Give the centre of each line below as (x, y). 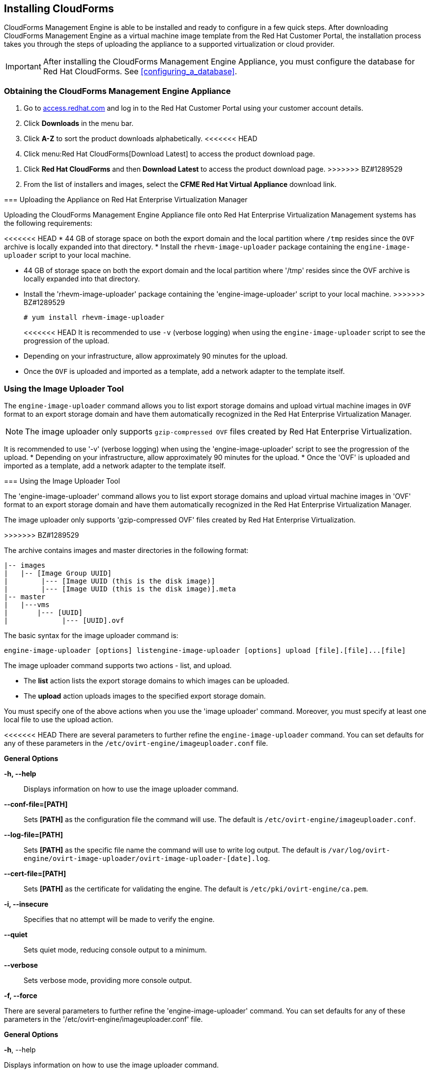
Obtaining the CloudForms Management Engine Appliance (117, 91)
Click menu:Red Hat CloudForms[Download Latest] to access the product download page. (169, 154)
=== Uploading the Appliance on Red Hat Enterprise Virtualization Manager (126, 200)
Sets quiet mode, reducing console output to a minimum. (115, 950)
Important (23, 67)
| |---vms (27, 604)
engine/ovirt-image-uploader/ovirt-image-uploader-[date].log (146, 858)
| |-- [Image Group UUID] (58, 573)
